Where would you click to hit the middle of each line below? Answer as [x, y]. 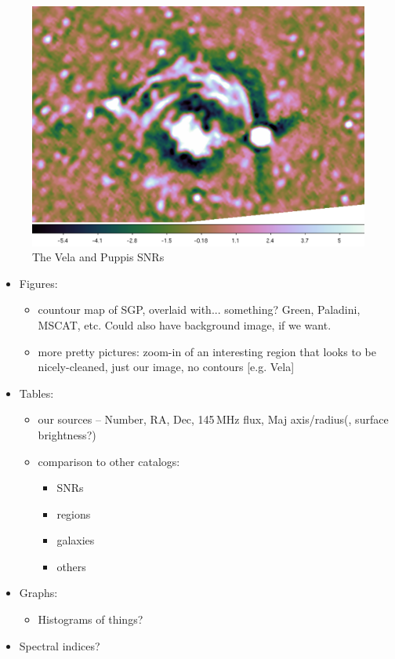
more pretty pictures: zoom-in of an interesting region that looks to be [207, 351]
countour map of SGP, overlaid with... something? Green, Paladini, [199, 309]
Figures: [38, 283]
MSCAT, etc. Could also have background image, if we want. [185, 324]
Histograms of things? [91, 619]
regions [74, 513]
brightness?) [67, 434]
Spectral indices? [60, 645]
